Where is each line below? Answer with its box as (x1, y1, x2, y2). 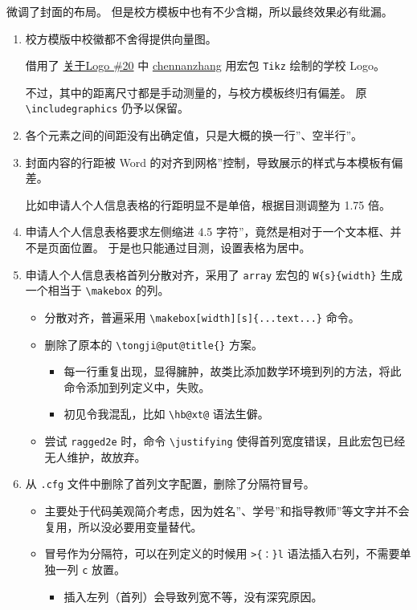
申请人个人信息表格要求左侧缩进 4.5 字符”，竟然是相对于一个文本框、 (25, 223, 390, 240)
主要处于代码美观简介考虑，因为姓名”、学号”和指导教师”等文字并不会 (44, 502, 410, 519)
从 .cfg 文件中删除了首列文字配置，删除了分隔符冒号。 (25, 475, 315, 492)
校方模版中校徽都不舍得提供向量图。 (25, 30, 217, 47)
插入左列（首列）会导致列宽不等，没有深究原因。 (63, 588, 323, 604)
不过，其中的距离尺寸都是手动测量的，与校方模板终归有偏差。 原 (25, 83, 367, 100)
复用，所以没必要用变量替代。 (44, 518, 202, 535)
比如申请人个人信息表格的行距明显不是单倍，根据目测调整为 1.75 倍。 (25, 196, 391, 213)
